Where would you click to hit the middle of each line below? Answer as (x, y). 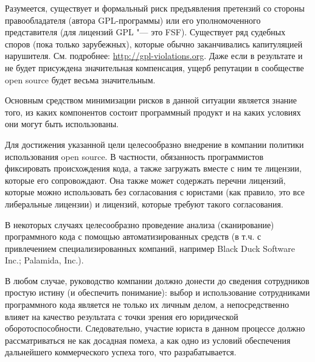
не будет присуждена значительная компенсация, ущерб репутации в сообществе (154, 67)
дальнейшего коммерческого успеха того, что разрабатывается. (121, 352)
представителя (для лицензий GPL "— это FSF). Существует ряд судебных (145, 32)
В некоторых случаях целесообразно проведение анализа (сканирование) (140, 224)
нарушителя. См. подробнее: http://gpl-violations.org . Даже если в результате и (154, 56)
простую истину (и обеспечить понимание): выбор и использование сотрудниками (157, 292)
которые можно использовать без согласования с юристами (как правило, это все (155, 192)
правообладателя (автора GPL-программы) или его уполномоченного (133, 20)
